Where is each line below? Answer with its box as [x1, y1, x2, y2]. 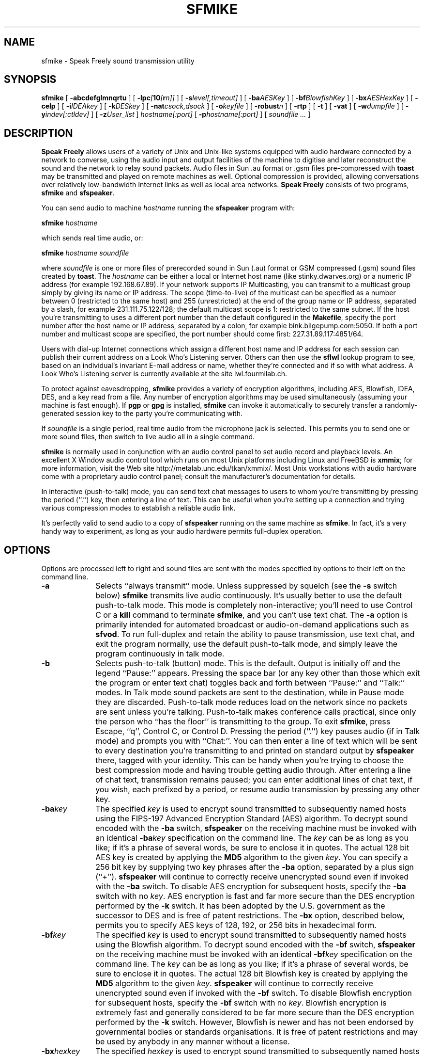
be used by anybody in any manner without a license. [95, 1037, 290, 1047]
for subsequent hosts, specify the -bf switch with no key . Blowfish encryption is [95, 998, 387, 1008]
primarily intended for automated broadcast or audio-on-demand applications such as [95, 620, 409, 630]
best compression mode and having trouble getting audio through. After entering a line [95, 765, 411, 775]
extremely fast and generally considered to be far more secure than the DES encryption [95, 1008, 414, 1018]
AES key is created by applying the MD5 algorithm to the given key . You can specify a [95, 852, 408, 863]
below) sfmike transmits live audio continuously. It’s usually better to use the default [95, 591, 402, 601]
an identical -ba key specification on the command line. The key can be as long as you [95, 833, 409, 843]
